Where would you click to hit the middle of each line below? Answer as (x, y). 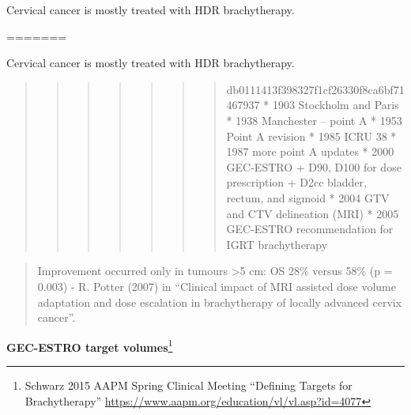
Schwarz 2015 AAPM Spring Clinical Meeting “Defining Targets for (189, 385)
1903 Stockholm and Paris (336, 105)
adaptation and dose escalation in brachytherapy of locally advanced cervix (220, 302)
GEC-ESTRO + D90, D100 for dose (314, 166)
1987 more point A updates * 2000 (310, 151)
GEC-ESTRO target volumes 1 (90, 345)
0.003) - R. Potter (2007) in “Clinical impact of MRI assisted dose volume (217, 286)
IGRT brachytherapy (277, 244)
